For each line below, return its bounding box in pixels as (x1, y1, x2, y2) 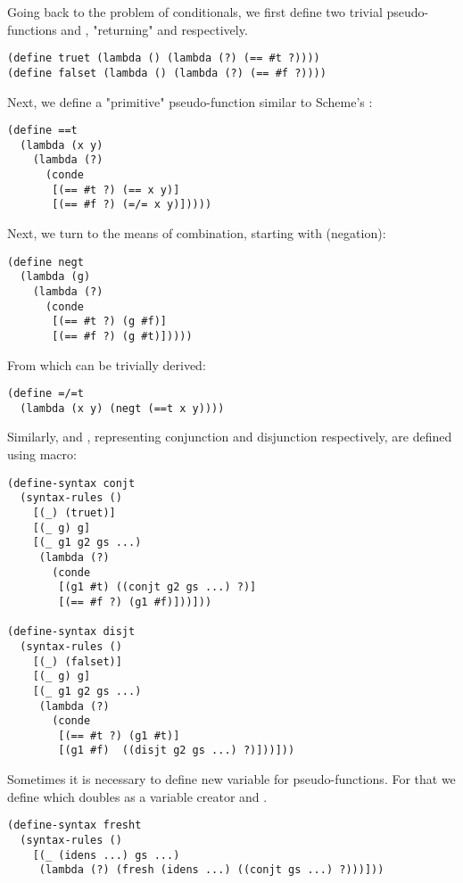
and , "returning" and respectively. (61, 20, 248, 38)
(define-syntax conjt (7, 476, 136, 490)
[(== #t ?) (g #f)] (52, 315, 167, 328)
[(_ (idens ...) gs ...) (32, 848, 180, 862)
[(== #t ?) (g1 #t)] (58, 729, 180, 742)
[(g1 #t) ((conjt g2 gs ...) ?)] (58, 581, 257, 594)
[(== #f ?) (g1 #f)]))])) (58, 595, 212, 608)
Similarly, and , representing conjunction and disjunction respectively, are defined (7, 427, 452, 446)
